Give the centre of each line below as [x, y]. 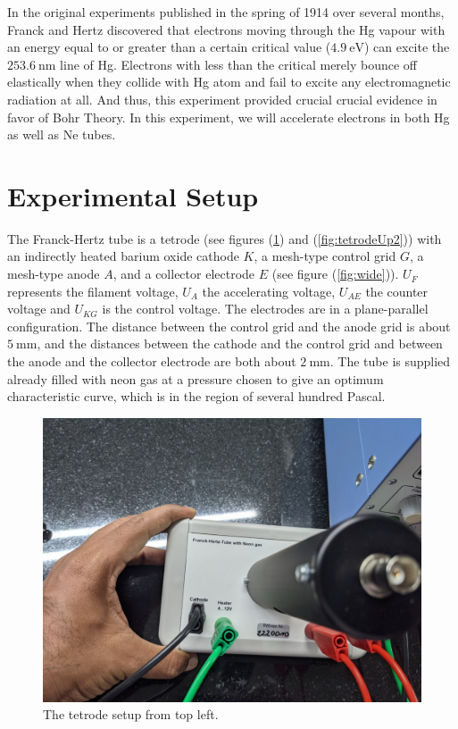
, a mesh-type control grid [325, 256]
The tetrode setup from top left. [131, 714]
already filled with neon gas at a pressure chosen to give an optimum [196, 378]
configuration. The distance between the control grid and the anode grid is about [229, 326]
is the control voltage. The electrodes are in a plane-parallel [265, 309]
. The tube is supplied [390, 361]
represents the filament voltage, [93, 291]
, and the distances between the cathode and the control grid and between [240, 344]
